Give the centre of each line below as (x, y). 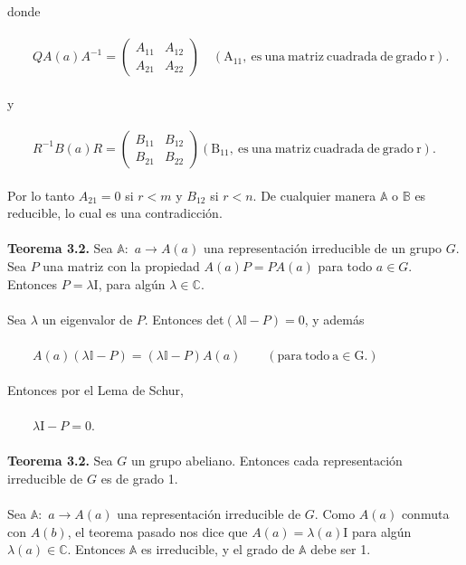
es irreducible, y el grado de (218, 549)
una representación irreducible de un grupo (323, 248)
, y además (334, 319)
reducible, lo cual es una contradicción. (115, 213)
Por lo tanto (41, 195)
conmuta (425, 514)
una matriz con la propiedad (121, 265)
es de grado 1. (139, 479)
